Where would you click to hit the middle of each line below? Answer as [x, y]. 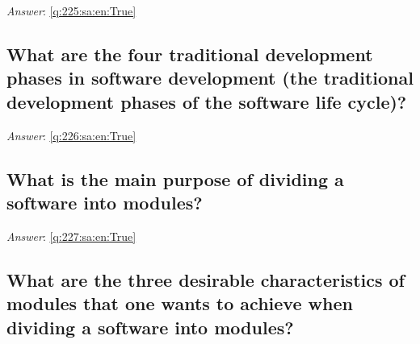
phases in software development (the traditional [210, 78]
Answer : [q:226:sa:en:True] [71, 135]
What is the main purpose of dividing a [175, 178]
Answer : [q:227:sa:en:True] [71, 236]
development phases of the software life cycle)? [207, 101]
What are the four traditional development [190, 54]
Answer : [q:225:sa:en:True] [71, 10]
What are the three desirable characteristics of [206, 279]
